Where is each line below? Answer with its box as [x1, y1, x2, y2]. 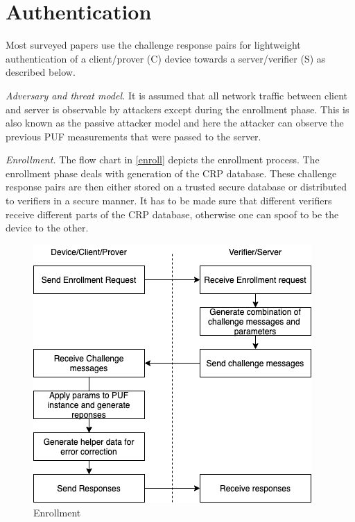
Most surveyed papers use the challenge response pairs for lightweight [6, 38, 301, 52]
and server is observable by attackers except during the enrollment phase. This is [6, 101, 349, 116]
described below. [6, 65, 76, 79]
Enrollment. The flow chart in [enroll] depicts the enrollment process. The [6, 152, 320, 167]
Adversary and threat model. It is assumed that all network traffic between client [6, 88, 348, 102]
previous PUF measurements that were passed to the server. [6, 129, 261, 143]
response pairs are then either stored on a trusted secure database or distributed [6, 179, 347, 194]
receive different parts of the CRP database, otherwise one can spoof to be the [6, 206, 339, 221]
